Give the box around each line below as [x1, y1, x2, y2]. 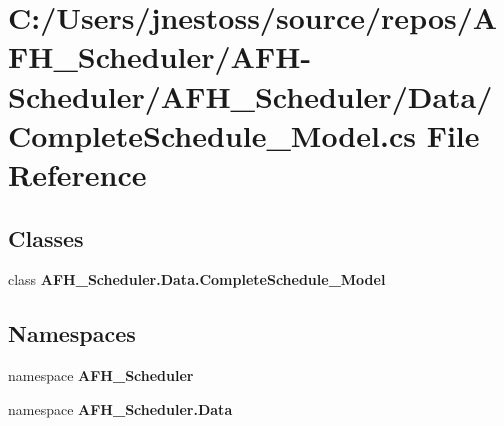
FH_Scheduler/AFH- [8, 36, 312, 77]
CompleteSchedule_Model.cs [8, 114, 416, 155]
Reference [8, 153, 147, 194]
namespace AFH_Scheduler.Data [8, 398, 233, 419]
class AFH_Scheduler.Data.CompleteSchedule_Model [8, 269, 386, 290]
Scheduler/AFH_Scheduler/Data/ [8, 75, 493, 116]
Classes [8, 222, 84, 253]
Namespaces [8, 318, 136, 349]
